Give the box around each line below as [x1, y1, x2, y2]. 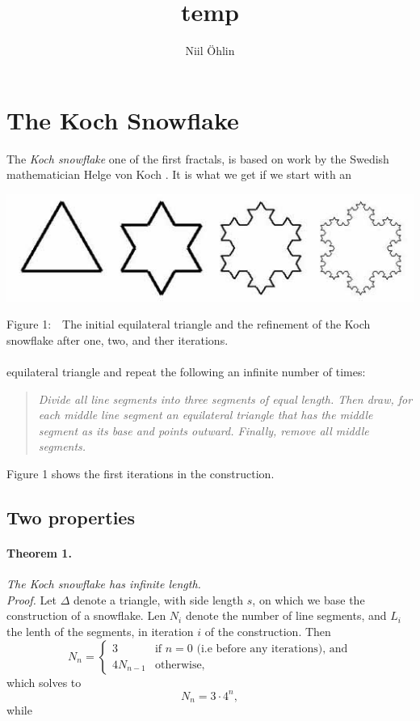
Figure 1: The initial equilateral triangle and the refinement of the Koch [6, 316, 371, 333]
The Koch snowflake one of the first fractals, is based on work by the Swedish [6, 150, 389, 167]
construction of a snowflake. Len [6, 607, 166, 624]
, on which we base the [252, 591, 365, 608]
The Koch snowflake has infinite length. [6, 575, 201, 592]
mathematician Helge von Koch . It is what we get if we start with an [6, 166, 352, 183]
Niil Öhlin [185, 42, 235, 59]
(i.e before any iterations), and [196, 643, 348, 655]
